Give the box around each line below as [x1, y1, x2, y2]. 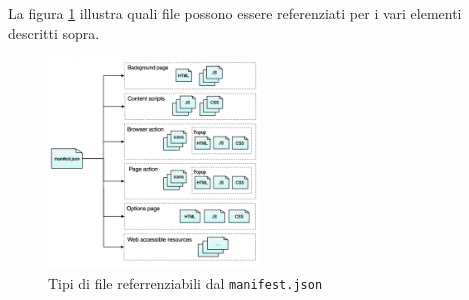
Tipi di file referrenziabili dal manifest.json [48, 272, 323, 293]
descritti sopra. [8, 22, 100, 43]
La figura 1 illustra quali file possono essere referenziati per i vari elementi [8, 3, 462, 23]
